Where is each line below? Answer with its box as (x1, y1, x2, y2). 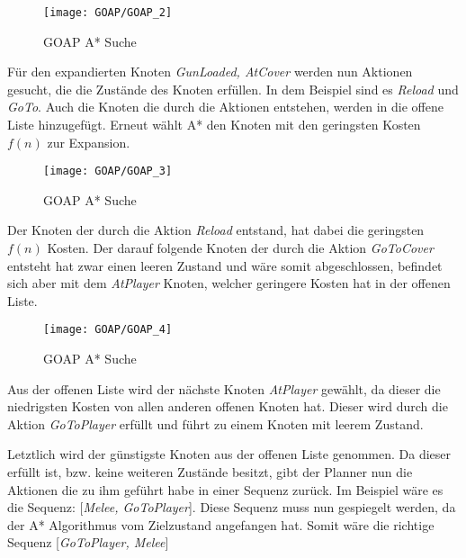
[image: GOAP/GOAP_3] (43, 165, 173, 178)
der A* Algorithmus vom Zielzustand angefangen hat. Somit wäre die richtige (7, 515, 435, 534)
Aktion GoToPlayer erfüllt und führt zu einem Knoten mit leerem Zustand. (7, 414, 424, 433)
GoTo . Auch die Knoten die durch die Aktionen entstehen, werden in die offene (7, 97, 444, 116)
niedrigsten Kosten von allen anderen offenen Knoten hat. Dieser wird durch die (7, 397, 448, 416)
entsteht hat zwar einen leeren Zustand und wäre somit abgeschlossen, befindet (7, 256, 443, 274)
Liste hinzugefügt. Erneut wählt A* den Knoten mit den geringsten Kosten (7, 115, 421, 134)
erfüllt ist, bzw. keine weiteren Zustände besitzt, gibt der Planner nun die (7, 463, 413, 481)
